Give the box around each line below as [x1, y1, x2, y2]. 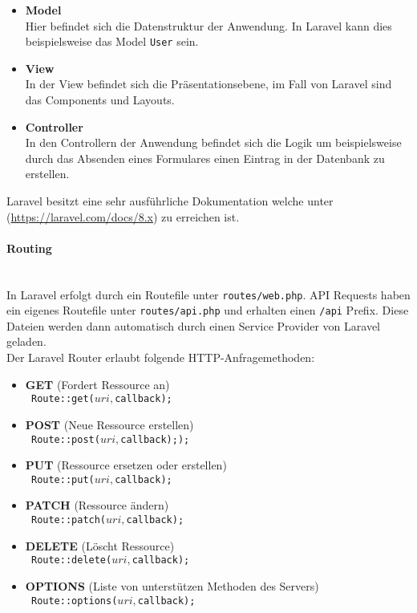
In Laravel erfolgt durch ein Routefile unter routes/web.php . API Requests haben [6, 286, 411, 302]
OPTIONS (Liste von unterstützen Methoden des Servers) [25, 577, 319, 594]
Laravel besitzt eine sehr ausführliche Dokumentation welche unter [6, 193, 334, 209]
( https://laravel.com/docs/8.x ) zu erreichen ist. [6, 208, 240, 225]
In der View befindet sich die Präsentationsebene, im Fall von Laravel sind [25, 75, 392, 92]
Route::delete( [30, 554, 112, 566]
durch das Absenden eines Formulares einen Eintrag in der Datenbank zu [25, 149, 385, 166]
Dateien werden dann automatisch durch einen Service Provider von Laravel [6, 317, 381, 334]
